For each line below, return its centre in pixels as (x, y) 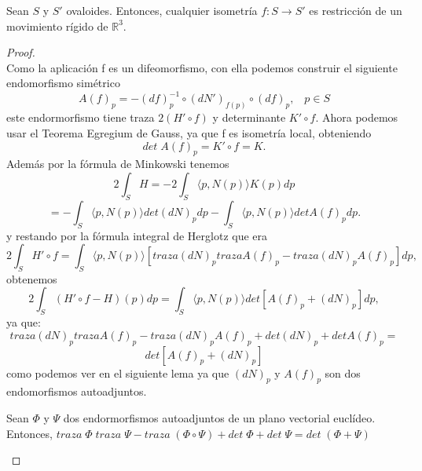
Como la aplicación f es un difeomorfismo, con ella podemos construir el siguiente (202, 67)
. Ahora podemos (357, 117)
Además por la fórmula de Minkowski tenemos (118, 164)
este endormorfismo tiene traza (81, 117)
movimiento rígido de (57, 26)
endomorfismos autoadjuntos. (77, 391)
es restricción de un (356, 10)
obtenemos (32, 278)
